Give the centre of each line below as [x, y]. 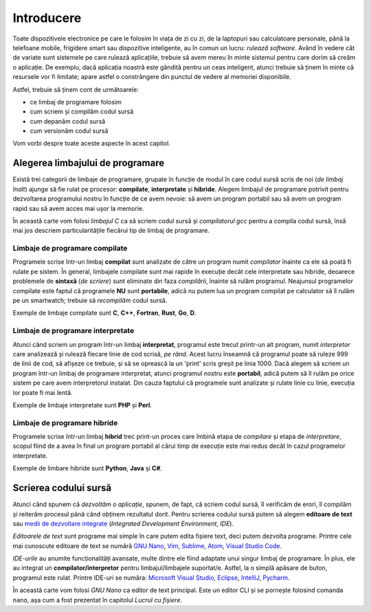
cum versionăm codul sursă [69, 131]
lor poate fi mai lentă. [43, 392]
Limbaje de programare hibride [65, 422]
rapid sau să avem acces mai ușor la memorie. [78, 208]
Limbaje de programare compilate [70, 249]
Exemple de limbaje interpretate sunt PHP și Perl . [82, 405]
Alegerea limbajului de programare [89, 163]
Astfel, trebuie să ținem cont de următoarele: [76, 89]
